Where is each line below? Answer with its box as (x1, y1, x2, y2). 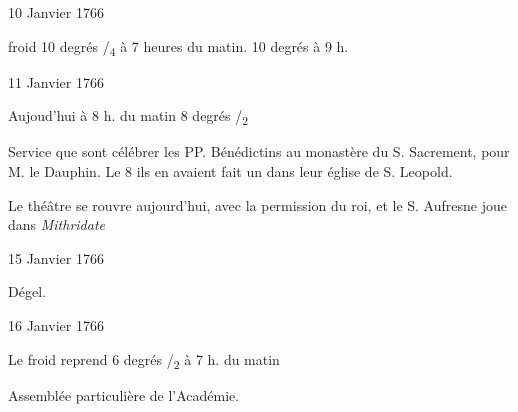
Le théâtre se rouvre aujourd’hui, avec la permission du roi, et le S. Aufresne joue (8, 194, 507, 215)
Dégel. (8, 281, 46, 302)
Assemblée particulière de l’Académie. (8, 384, 240, 405)
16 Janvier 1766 (8, 315, 104, 335)
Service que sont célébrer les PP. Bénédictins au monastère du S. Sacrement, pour (8, 141, 510, 162)
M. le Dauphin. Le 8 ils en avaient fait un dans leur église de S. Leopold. (8, 161, 453, 182)
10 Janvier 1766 (8, 2, 104, 22)
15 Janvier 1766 (8, 247, 104, 268)
